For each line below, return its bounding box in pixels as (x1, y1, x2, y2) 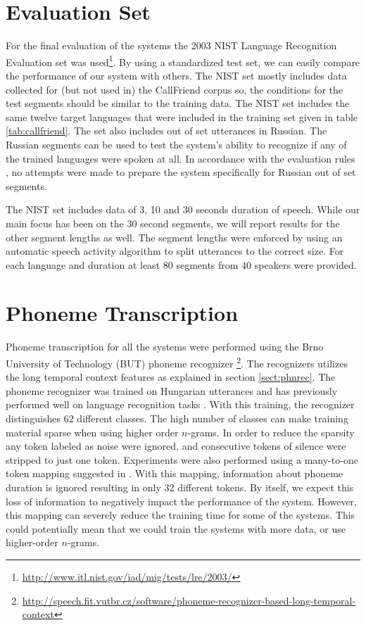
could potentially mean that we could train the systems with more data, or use (6, 521, 346, 536)
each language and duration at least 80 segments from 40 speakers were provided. (6, 257, 357, 272)
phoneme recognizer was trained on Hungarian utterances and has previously (6, 383, 338, 398)
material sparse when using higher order (6, 424, 179, 439)
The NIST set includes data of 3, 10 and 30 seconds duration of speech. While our (6, 202, 360, 217)
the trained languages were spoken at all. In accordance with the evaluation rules (6, 151, 355, 165)
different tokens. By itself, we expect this (177, 480, 354, 494)
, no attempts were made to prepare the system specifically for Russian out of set (6, 165, 356, 179)
